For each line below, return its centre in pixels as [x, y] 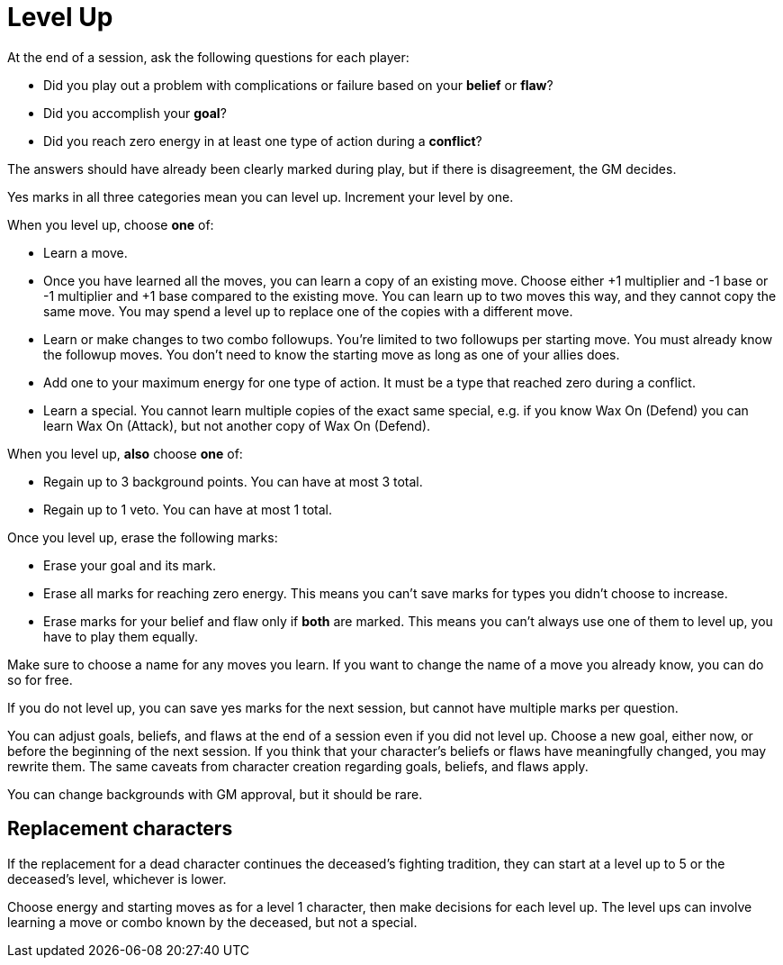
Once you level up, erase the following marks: [143, 537]
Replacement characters [120, 829]
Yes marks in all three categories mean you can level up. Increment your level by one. [261, 196]
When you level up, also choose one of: [125, 453]
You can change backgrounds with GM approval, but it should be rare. [215, 794]
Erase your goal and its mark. [130, 565]
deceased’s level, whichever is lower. [117, 879]
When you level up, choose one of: [111, 224]
